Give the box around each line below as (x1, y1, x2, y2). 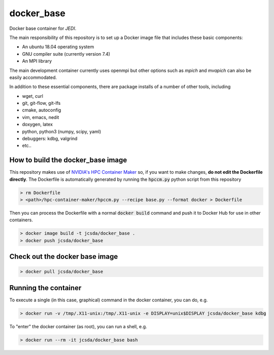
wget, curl (22, 93, 43, 99)
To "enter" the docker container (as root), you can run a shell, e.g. (9, 323, 147, 329)
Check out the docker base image (9, 252, 118, 261)
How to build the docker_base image (9, 156, 127, 165)
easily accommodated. (9, 74, 57, 81)
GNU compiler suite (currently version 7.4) (22, 51, 111, 57)
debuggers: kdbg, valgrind (22, 136, 78, 142)
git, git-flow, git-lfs (22, 100, 61, 106)
